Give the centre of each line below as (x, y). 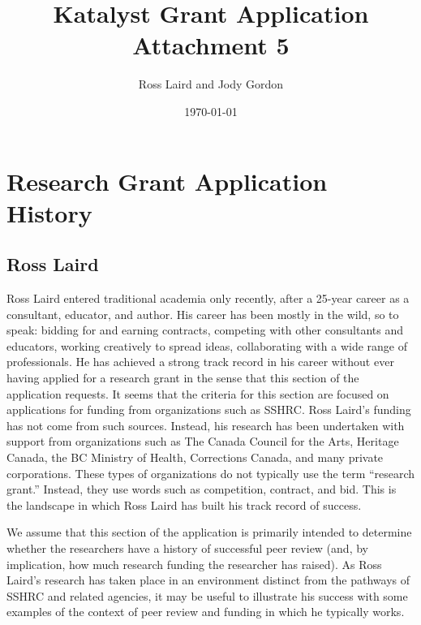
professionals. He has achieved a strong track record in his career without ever (200, 362)
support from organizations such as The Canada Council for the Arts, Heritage (203, 441)
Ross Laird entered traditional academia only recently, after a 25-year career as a (208, 298)
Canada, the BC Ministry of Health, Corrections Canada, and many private (195, 457)
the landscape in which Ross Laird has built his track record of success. (184, 504)
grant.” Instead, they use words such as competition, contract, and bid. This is (202, 489)
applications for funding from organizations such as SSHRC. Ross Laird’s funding (209, 409)
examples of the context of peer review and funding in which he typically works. (206, 612)
